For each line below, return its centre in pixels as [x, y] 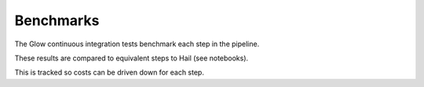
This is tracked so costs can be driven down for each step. [109, 72]
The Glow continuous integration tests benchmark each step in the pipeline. [137, 44]
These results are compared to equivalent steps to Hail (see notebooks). [132, 58]
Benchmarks [57, 20]
